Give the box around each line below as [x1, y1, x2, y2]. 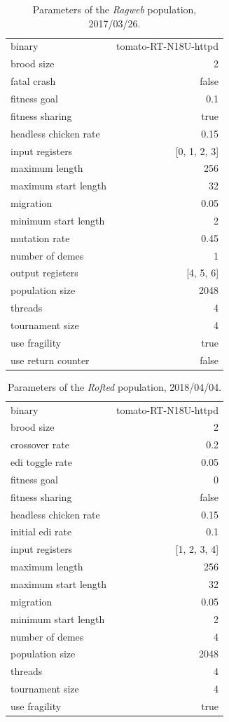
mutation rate [11, 230, 70, 245]
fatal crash [11, 74, 56, 88]
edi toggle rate [11, 455, 72, 469]
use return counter [11, 352, 90, 367]
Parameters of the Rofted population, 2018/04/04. [7, 379, 222, 394]
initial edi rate [11, 524, 72, 539]
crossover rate [11, 437, 69, 452]
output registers [11, 265, 78, 280]
